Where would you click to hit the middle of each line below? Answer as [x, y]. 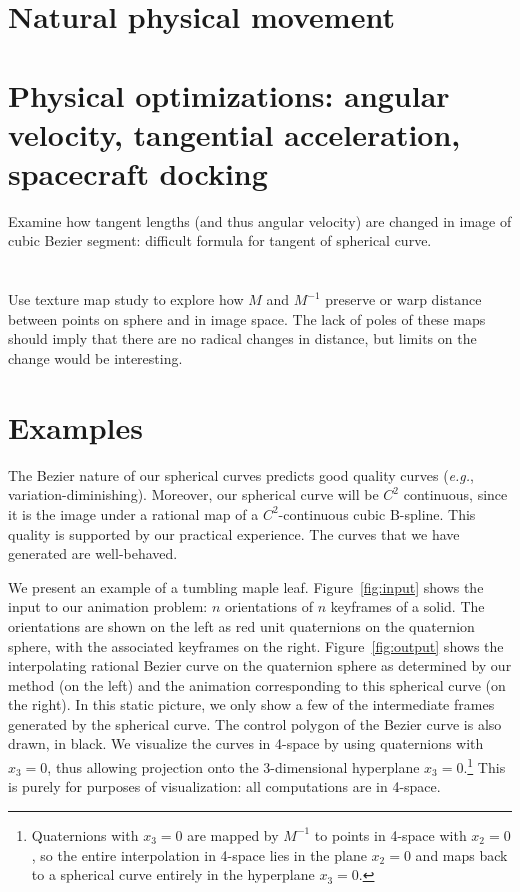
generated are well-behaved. [93, 553]
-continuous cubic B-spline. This [377, 513]
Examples [75, 426]
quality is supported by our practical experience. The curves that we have [234, 533]
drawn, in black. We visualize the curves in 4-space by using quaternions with [246, 743]
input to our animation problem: [108, 606]
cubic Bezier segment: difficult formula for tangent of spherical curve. [220, 240]
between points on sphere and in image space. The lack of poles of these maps [247, 318]
